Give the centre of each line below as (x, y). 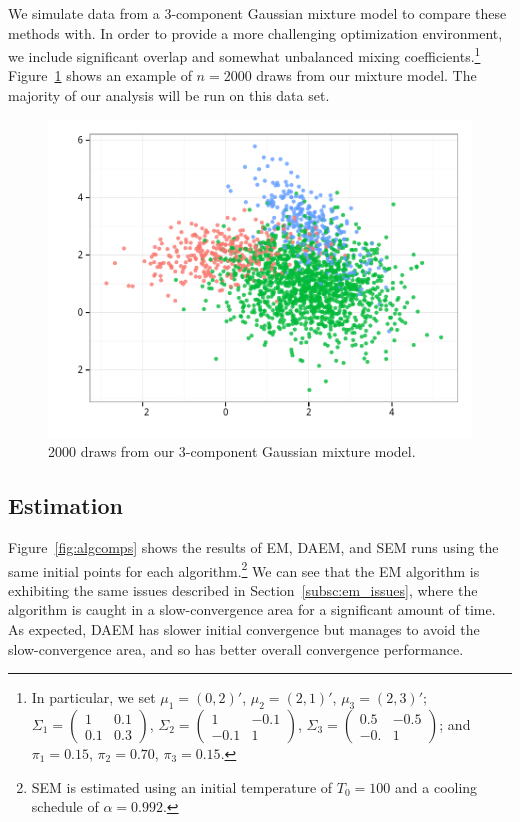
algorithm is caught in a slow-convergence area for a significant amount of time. (252, 609)
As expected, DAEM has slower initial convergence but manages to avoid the (244, 629)
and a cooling (436, 786)
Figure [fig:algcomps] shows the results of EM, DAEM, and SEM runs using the (253, 547)
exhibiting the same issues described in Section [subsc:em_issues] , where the (243, 589)
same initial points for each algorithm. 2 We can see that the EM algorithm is (244, 569)
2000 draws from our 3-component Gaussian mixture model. (232, 451)
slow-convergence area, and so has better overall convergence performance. (236, 648)
